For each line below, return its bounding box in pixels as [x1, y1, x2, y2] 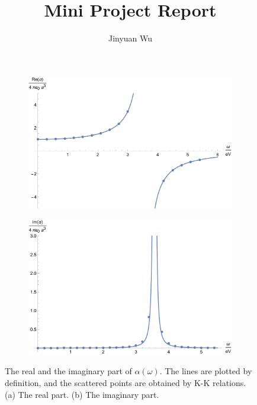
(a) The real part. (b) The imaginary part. [5, 388, 159, 400]
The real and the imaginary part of [5, 365, 132, 377]
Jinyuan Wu [108, 32, 153, 44]
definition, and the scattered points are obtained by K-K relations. [5, 376, 246, 388]
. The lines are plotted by [159, 365, 252, 377]
